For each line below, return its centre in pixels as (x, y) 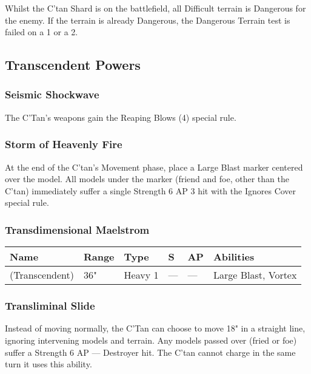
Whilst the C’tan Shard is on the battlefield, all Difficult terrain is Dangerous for (155, 8)
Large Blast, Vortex (255, 275)
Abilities (234, 257)
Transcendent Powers (73, 65)
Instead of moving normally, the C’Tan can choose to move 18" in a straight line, (155, 328)
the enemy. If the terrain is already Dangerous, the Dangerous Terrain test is (148, 20)
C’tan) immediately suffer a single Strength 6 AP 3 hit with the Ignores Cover (151, 190)
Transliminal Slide (50, 306)
